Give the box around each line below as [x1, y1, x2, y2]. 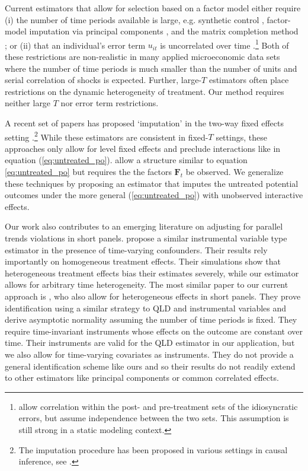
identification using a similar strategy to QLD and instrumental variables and [5, 301, 287, 314]
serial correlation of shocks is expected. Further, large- [5, 74, 202, 86]
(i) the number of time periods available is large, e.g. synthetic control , [5, 13, 264, 26]
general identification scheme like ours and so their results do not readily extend [5, 359, 296, 372]
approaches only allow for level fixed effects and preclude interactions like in [5, 142, 281, 154]
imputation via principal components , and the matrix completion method [29, 25, 299, 37]
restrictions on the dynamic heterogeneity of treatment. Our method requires [5, 85, 284, 97]
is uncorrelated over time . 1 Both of [160, 37, 289, 51]
